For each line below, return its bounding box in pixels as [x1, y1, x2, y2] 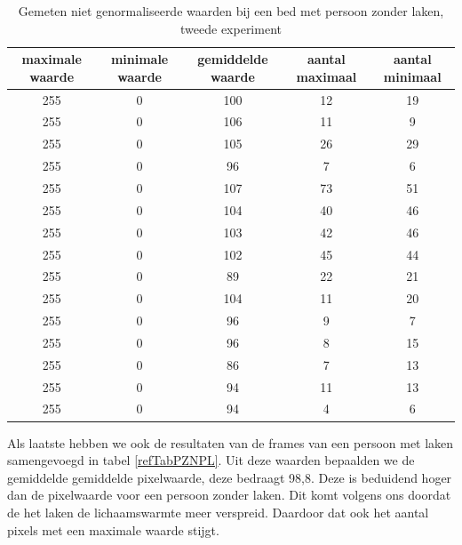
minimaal [383, 67, 442, 85]
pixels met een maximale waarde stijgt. [7, 520, 219, 539]
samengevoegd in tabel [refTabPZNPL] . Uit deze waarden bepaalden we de [7, 451, 415, 469]
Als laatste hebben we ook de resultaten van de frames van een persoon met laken [7, 433, 454, 452]
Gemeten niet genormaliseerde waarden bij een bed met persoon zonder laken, [18, 2, 444, 20]
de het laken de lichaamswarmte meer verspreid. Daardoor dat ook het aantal [7, 502, 429, 521]
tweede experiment [180, 19, 282, 37]
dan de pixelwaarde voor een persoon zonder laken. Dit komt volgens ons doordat [7, 485, 451, 504]
